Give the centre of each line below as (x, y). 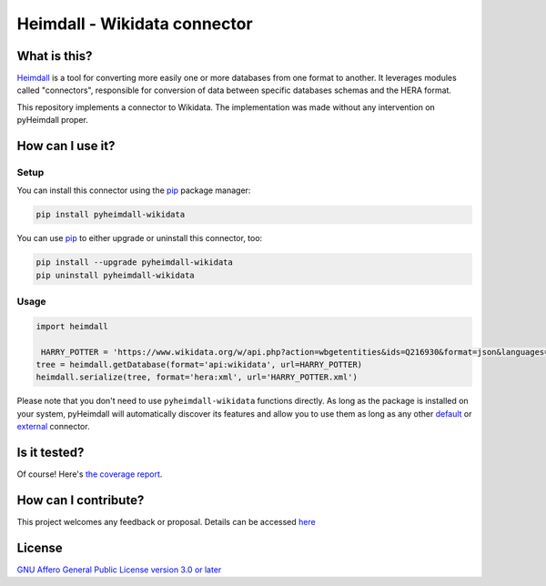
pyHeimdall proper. (52, 120)
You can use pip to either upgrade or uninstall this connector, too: (140, 238)
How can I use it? (66, 146)
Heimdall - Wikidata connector (135, 24)
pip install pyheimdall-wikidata (111, 215)
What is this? (55, 56)
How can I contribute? (81, 500)
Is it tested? (51, 453)
